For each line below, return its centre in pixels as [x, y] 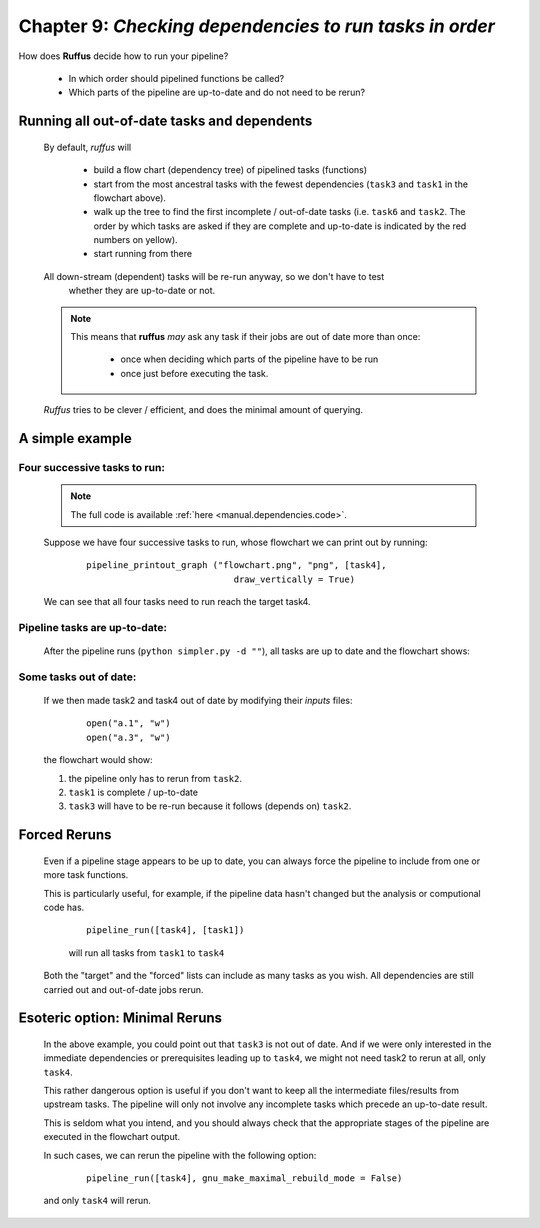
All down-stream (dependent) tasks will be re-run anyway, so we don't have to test [214, 276]
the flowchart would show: [98, 760]
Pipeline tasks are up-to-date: [92, 627]
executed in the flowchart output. [112, 1137]
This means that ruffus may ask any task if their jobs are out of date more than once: [245, 337]
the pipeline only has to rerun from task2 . [155, 778]
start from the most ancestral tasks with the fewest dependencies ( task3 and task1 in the [281, 184]
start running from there [143, 254]
